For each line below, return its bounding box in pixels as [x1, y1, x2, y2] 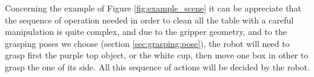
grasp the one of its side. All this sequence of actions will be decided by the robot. [5, 60, 310, 73]
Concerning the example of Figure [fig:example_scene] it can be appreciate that [5, 2, 301, 14]
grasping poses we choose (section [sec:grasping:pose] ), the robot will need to [5, 37, 290, 49]
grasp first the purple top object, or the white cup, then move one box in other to [5, 49, 309, 61]
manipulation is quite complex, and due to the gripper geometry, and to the [5, 25, 287, 38]
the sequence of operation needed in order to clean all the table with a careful [5, 13, 294, 26]
